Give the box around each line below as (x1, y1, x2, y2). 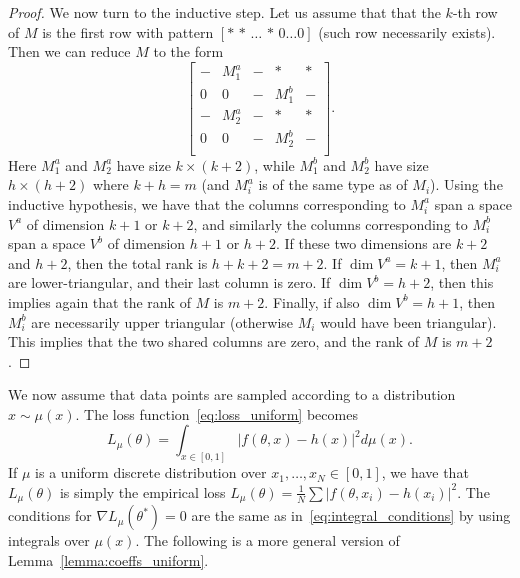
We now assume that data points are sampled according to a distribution (8, 384, 456, 405)
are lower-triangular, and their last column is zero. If (8, 272, 331, 293)
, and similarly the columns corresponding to (193, 213, 468, 234)
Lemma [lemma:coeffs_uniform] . (8, 549, 209, 570)
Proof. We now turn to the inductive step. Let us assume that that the (8, 2, 441, 22)
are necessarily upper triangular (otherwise (31, 311, 294, 332)
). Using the (430, 174, 503, 195)
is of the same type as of (258, 174, 408, 195)
